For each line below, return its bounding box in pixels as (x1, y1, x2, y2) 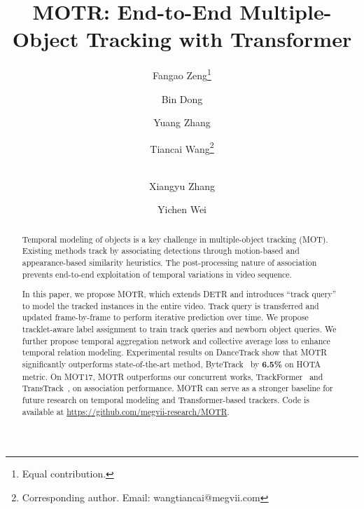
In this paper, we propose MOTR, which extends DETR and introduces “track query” (22, 288, 337, 300)
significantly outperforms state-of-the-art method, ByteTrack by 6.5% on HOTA (22, 358, 321, 371)
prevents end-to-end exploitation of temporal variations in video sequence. (22, 268, 292, 280)
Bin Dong (161, 91, 203, 106)
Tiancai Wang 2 (150, 139, 214, 156)
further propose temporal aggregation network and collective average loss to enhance (22, 334, 330, 346)
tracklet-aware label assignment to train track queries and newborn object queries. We (22, 323, 337, 335)
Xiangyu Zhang (148, 178, 216, 193)
